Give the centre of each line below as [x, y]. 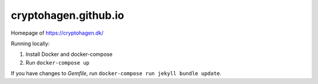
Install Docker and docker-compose [69, 54]
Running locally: [30, 43]
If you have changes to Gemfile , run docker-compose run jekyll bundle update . [116, 73]
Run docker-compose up [57, 62]
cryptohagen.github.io [68, 15]
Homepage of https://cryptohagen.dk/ [57, 33]
